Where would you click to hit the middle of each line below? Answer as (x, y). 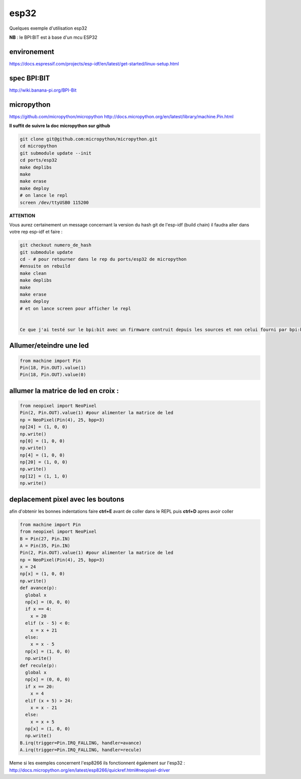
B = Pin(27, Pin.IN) (45, 539)
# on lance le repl (44, 196)
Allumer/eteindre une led (49, 345)
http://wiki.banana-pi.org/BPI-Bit (43, 90)
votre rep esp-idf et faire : (36, 232)
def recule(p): (38, 665)
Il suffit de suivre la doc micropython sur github (60, 126)
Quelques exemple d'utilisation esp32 (48, 28)
